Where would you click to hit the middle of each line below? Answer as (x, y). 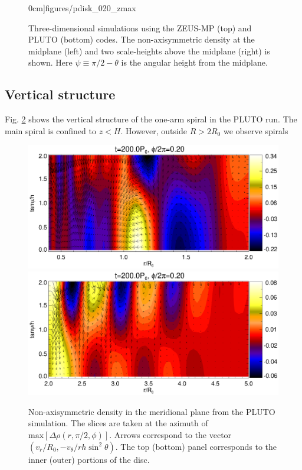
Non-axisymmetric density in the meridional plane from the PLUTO (152, 411)
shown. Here (50, 62)
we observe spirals (256, 130)
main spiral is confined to (50, 130)
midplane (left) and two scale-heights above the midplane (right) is (149, 51)
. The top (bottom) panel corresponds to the (196, 446)
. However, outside (154, 130)
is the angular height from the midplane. (194, 62)
